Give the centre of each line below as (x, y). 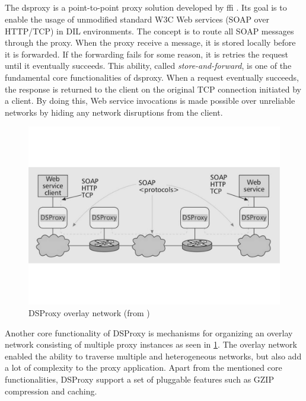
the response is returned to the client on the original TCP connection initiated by (153, 89)
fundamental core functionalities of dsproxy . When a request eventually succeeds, (152, 77)
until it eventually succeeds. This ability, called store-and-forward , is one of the (148, 66)
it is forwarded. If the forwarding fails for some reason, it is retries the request (147, 54)
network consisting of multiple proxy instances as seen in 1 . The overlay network (151, 344)
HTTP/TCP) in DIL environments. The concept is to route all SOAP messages (149, 31)
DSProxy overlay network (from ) (89, 312)
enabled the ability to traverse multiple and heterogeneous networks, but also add (153, 356)
